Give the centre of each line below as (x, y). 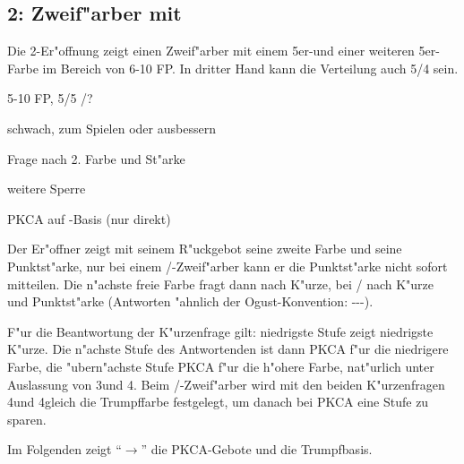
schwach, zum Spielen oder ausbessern (112, 128)
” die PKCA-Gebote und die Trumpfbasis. (257, 449)
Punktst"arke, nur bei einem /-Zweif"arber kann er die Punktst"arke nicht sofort (228, 266)
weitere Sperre (47, 189)
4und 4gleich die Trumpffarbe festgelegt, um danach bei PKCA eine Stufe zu (218, 402)
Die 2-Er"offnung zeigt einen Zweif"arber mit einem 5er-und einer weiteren (211, 51)
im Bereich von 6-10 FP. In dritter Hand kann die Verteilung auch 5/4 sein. (250, 68)
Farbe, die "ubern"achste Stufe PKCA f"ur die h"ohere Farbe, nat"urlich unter (221, 366)
